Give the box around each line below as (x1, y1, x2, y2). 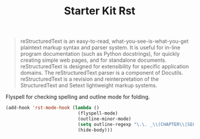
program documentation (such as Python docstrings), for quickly (20, 50, 180, 58)
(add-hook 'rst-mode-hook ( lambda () (5, 105, 100, 111)
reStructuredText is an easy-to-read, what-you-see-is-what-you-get (20, 37, 189, 45)
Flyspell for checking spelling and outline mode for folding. (5, 93, 150, 100)
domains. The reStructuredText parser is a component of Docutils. (20, 69, 183, 77)
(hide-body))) (78, 127, 113, 133)
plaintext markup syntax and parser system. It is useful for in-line (20, 44, 180, 51)
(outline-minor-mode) (78, 116, 132, 122)
